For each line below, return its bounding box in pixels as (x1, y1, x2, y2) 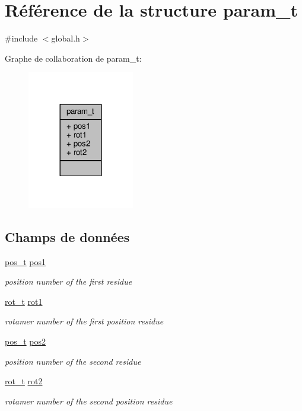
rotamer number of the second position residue (5, 394, 173, 407)
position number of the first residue (5, 275, 132, 288)
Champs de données (5, 227, 130, 246)
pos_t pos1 (5, 255, 46, 267)
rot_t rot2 (5, 375, 43, 387)
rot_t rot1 (5, 295, 43, 307)
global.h (51, 32, 80, 44)
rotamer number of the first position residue (5, 315, 164, 327)
